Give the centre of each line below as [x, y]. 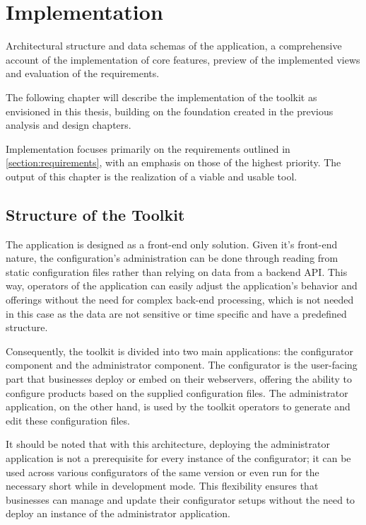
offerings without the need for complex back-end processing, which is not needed [180, 300]
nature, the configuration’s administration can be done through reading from [172, 258]
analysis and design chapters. [69, 125]
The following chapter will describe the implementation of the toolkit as [161, 97]
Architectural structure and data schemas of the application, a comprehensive [174, 46]
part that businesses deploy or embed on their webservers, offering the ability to [179, 379]
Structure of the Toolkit [95, 214]
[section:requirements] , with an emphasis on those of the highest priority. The [173, 162]
